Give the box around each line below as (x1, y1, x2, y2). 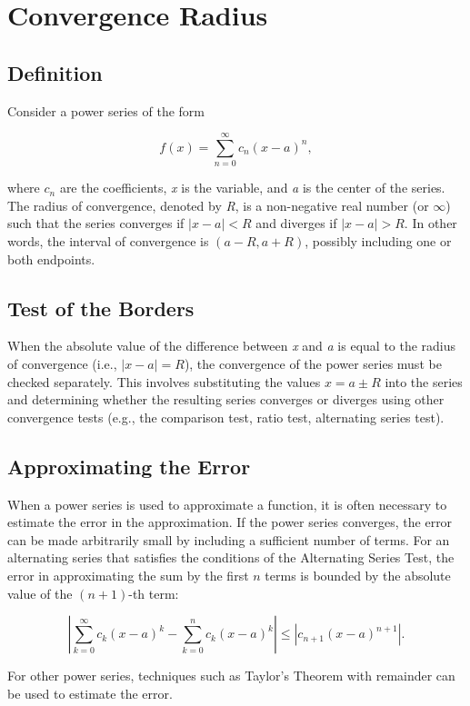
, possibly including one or (305, 232, 452, 251)
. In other (404, 214, 457, 233)
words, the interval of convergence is (7, 232, 209, 251)
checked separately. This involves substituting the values (7, 372, 321, 391)
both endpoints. (7, 249, 95, 268)
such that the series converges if (7, 214, 185, 233)
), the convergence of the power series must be (184, 354, 442, 373)
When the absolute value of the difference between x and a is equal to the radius (7, 336, 456, 355)
